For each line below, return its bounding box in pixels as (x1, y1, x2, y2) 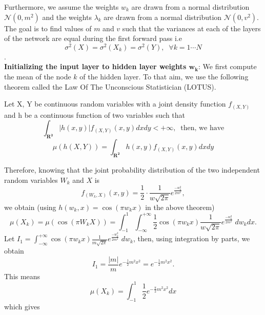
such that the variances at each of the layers (122, 23, 261, 33)
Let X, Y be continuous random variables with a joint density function (4, 98, 226, 109)
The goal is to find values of (4, 23, 92, 33)
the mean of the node (4, 71, 71, 82)
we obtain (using (4, 201, 56, 212)
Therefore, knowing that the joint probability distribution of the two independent (4, 164, 260, 175)
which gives (4, 301, 40, 311)
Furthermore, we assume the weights (4, 2, 119, 12)
